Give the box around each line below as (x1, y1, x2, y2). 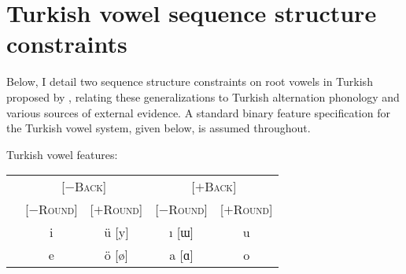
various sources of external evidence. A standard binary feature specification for (6, 104, 390, 120)
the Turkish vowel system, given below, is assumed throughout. (6, 120, 311, 136)
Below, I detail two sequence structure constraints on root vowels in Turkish (6, 73, 373, 90)
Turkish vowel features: (6, 146, 118, 162)
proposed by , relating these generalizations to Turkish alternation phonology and (6, 88, 400, 105)
